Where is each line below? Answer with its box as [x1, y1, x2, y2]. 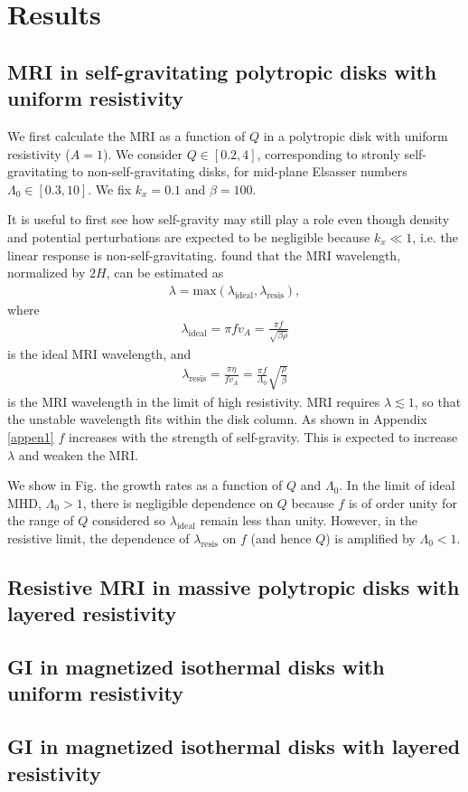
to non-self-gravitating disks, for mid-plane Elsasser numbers [71, 162, 407, 181]
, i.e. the [412, 227, 458, 246]
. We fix [88, 179, 132, 198]
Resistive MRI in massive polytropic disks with [7, 572, 460, 600]
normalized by [7, 263, 86, 282]
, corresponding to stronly [257, 144, 400, 163]
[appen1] [7, 427, 54, 446]
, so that [414, 391, 462, 410]
